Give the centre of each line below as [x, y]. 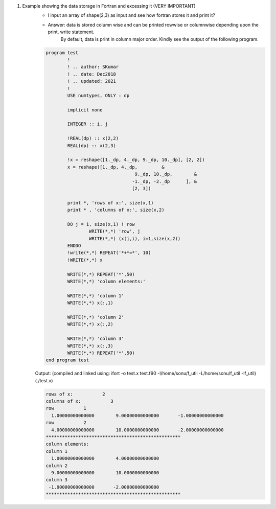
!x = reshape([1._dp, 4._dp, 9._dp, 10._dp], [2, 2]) [136, 160]
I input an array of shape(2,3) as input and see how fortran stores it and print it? [132, 15]
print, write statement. [71, 32]
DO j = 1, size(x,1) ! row [101, 224]
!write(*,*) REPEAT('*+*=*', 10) [109, 253]
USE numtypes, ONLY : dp [98, 95]
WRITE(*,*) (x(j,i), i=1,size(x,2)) [135, 238]
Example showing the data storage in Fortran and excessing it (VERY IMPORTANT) [109, 6]
